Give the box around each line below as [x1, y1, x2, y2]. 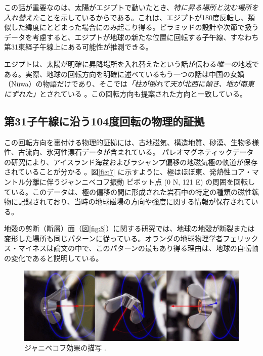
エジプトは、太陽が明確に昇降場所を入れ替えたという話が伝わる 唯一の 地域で [4, 58, 259, 69]
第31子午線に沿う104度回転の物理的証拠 [4, 113, 205, 128]
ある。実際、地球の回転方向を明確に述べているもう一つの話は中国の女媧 [4, 68, 245, 79]
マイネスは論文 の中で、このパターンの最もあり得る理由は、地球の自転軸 [18, 243, 258, 253]
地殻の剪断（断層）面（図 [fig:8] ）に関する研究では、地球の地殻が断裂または [4, 223, 255, 234]
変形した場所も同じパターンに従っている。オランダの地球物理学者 [4, 233, 223, 243]
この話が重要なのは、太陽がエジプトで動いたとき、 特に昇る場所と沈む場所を [4, 2, 259, 12]
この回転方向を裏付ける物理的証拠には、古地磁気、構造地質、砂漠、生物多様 [4, 137, 259, 147]
